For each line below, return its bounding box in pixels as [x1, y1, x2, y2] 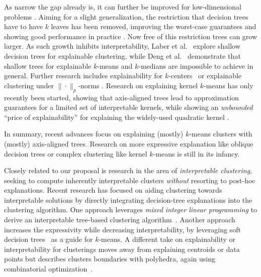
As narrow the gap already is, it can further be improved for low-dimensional [4, 2, 241, 12]
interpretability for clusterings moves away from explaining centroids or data [4, 243, 240, 254]
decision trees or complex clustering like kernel [4, 148, 147, 159]
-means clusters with [189, 128, 252, 139]
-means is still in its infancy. [153, 148, 240, 159]
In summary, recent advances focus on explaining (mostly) [4, 128, 184, 139]
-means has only [204, 80, 253, 90]
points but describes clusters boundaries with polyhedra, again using [4, 253, 215, 264]
